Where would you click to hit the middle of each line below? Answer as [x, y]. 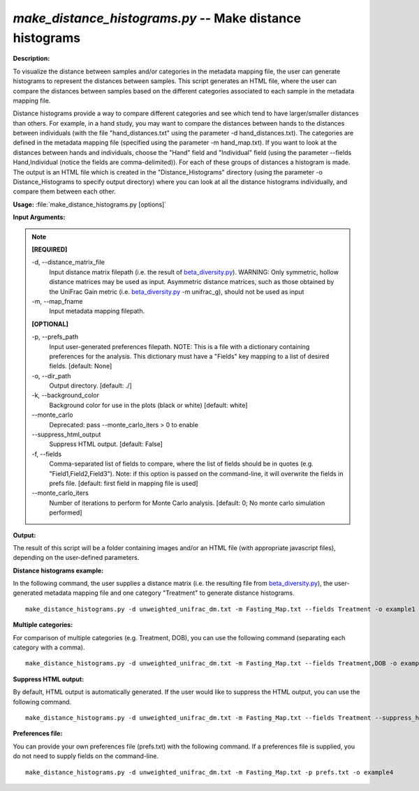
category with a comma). [49, 648]
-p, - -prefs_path [55, 337]
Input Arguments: [39, 217]
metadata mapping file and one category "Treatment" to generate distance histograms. [169, 593]
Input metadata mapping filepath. [97, 311]
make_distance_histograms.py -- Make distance [157, 18]
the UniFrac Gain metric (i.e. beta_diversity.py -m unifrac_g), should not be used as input [177, 291]
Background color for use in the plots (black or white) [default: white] [148, 405]
